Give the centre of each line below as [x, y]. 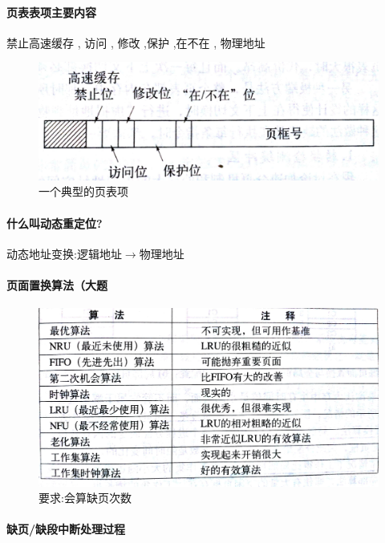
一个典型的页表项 [83, 191]
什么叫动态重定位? [55, 223]
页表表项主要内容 [51, 12]
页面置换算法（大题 [57, 284]
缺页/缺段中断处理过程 [66, 529]
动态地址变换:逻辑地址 [64, 253]
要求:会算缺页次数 [85, 498]
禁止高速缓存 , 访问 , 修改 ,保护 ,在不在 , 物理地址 [136, 42]
